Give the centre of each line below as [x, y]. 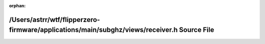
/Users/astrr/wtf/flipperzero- [54, 20]
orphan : [17, 6]
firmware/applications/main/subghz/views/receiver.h [93, 30]
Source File [197, 30]
